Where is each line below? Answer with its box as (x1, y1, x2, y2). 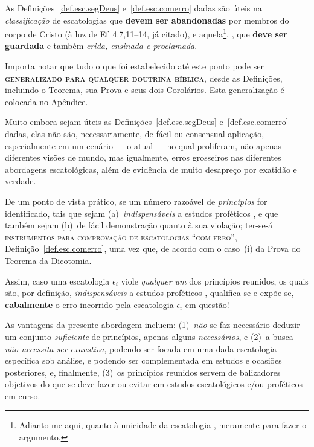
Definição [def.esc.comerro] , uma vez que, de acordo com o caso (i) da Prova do (5, 242, 301, 255)
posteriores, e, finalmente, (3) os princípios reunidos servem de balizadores (5, 365, 281, 378)
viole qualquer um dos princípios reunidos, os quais (121, 274, 309, 287)
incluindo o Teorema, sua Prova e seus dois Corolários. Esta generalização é (5, 83, 284, 96)
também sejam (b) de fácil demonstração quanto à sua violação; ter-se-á (5, 219, 273, 231)
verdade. (5, 175, 36, 187)
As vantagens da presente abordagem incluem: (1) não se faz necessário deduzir (5, 318, 300, 331)
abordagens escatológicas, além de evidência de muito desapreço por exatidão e (5, 162, 297, 175)
